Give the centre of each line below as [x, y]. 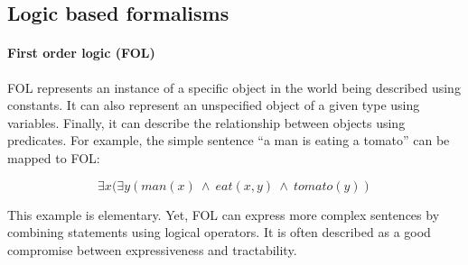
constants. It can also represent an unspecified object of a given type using [214, 105]
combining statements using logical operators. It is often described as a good [219, 232]
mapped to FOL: [54, 157]
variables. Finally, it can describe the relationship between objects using [206, 122]
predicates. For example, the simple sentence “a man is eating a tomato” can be [229, 140]
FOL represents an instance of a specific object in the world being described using [234, 87]
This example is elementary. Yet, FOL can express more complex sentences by [224, 214]
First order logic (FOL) [81, 53]
